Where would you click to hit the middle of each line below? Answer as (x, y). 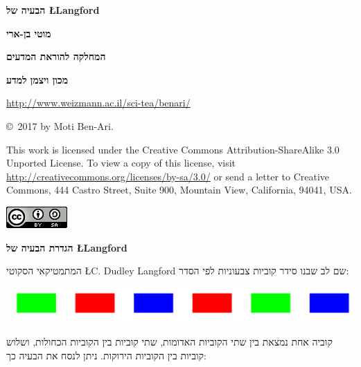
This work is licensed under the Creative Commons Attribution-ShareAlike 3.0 (173, 149)
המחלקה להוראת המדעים (56, 56)
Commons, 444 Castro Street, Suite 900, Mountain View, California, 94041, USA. (179, 190)
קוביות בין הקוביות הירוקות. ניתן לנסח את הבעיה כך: (106, 355)
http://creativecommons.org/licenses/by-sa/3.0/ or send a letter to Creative (168, 176)
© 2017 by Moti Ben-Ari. (60, 125)
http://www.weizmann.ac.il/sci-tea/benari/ (98, 103)
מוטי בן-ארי (29, 33)
